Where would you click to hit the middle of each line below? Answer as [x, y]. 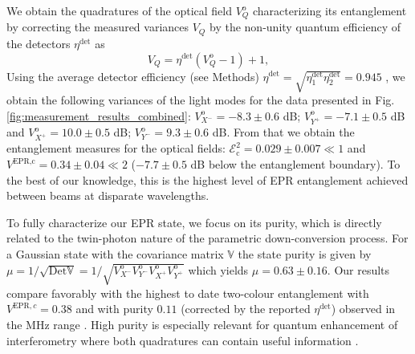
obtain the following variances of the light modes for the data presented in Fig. [201, 100]
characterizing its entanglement [330, 10]
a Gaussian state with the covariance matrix [115, 253]
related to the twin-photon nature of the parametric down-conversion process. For [207, 238]
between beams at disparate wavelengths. [108, 195]
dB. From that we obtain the [283, 132]
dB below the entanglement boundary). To [295, 164]
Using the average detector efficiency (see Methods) [133, 76]
